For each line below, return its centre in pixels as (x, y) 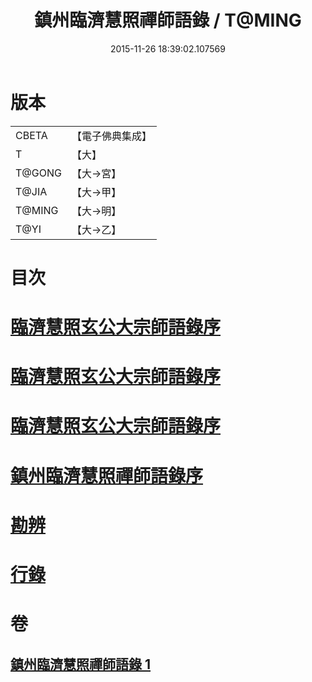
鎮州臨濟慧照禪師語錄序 (107, 475)
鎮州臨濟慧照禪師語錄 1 (81, 664)
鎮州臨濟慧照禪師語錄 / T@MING (168, 20)
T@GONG (38, 173)
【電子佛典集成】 (111, 136)
